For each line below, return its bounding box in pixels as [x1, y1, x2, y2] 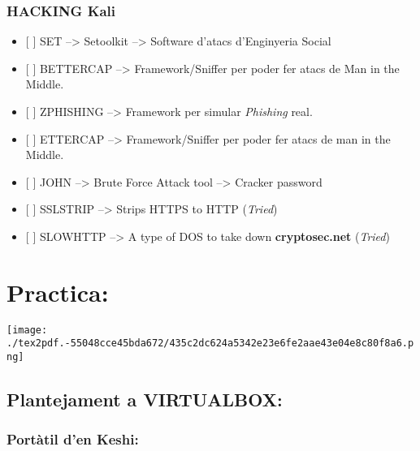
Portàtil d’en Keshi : [6, 429, 139, 449]
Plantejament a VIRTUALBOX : [6, 387, 283, 412]
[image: [6, 324, 48, 336]
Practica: [6, 275, 109, 308]
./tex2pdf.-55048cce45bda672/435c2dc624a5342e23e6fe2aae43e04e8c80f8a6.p [6, 337, 414, 350]
